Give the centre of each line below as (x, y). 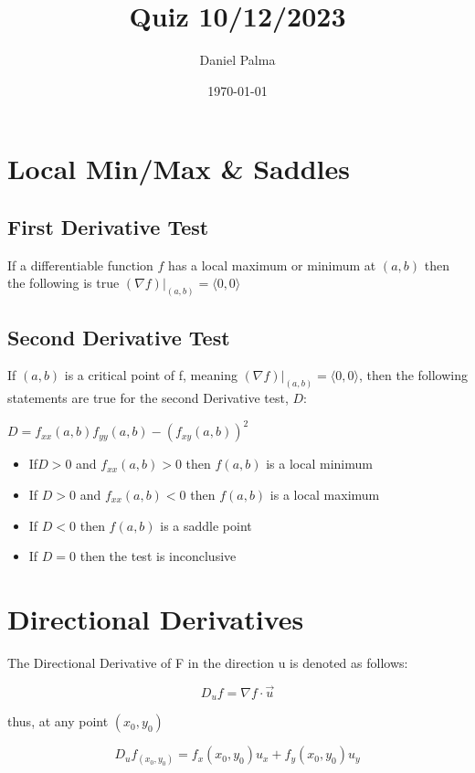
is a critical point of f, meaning (151, 375)
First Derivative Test (108, 226)
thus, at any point (58, 721)
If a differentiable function (80, 265)
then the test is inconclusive (158, 556)
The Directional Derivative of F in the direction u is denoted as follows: (208, 662)
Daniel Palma (237, 60)
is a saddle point (206, 525)
